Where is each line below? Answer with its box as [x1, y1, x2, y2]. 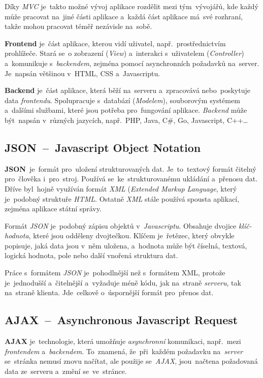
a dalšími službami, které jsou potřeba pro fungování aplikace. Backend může [5, 105, 247, 115]
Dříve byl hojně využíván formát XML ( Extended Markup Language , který [5, 183, 237, 194]
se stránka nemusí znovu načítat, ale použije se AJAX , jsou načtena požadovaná [5, 356, 258, 366]
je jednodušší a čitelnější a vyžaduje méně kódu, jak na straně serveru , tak [5, 277, 241, 288]
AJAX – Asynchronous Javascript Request [5, 312, 238, 328]
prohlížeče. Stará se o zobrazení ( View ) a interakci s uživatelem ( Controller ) [5, 48, 244, 58]
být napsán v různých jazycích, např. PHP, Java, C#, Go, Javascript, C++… [5, 114, 248, 125]
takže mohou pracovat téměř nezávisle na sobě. [5, 21, 152, 31]
